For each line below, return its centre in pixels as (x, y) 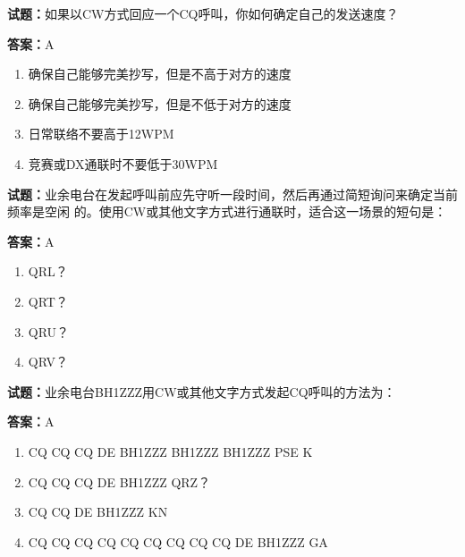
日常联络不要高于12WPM (101, 134)
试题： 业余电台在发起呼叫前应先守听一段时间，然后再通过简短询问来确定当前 (232, 194)
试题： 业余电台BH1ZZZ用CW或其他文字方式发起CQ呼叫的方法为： (202, 391)
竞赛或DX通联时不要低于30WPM (123, 163)
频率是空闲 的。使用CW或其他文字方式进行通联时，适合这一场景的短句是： (227, 211)
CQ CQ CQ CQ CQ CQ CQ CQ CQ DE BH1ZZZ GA (178, 541)
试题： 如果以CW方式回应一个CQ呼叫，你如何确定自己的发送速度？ (203, 13)
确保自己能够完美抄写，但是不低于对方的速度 (160, 103)
